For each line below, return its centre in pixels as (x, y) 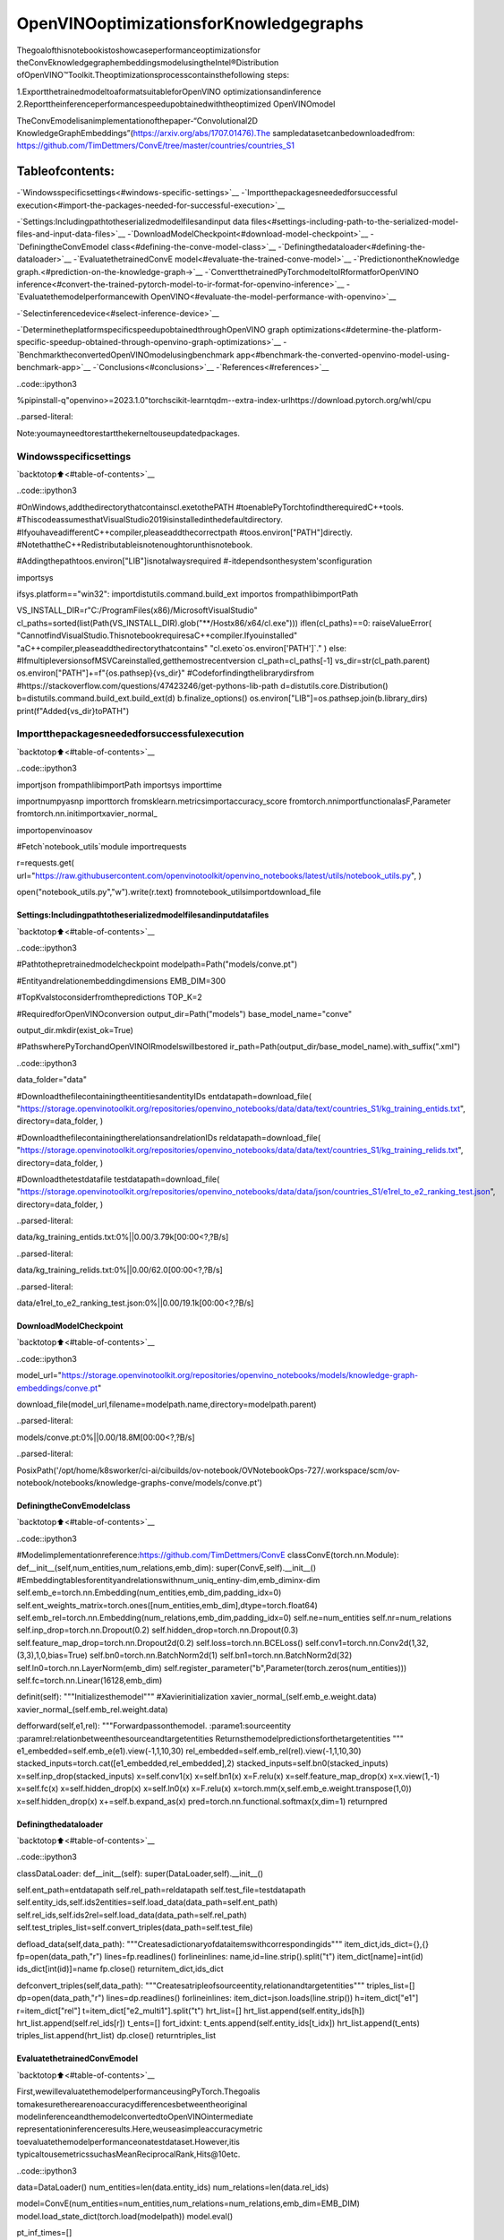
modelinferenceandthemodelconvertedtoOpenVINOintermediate (135, 2116)
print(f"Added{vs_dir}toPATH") (73, 711)
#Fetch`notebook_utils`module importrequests (102, 847)
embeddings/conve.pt (57, 1388)
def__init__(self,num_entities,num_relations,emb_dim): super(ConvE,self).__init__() (167, 1567)
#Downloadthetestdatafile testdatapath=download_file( (118, 1179)
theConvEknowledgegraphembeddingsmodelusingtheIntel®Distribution (148, 62)
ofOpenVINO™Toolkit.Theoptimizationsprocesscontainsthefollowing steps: (153, 75)
